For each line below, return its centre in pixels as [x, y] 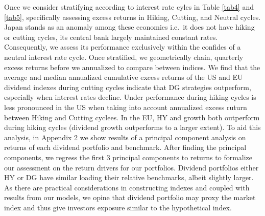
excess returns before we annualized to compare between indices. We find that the [132, 67]
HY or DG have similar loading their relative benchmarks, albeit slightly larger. [129, 177]
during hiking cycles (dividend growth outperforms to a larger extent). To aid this [132, 127]
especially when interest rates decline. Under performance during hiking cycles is [130, 97]
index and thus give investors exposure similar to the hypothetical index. [118, 207]
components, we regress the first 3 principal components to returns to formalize [128, 157]
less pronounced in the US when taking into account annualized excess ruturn [126, 107]
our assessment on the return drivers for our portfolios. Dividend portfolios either [131, 167]
